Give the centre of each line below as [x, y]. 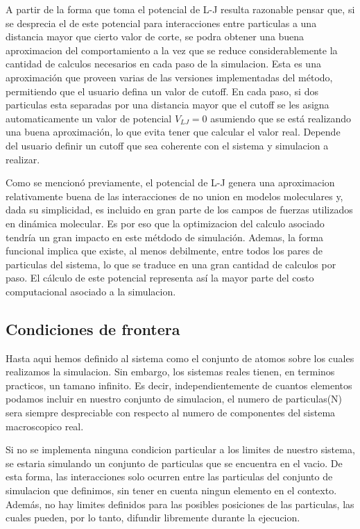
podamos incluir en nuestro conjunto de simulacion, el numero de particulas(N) [174, 399]
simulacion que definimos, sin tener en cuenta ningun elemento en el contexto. [171, 490]
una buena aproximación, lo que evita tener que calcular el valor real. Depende [173, 132]
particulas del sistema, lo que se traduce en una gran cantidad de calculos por [171, 264]
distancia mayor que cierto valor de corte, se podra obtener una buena [155, 36]
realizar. [23, 159]
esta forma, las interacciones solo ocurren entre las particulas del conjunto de [169, 477]
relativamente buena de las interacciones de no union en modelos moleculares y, [174, 196]
